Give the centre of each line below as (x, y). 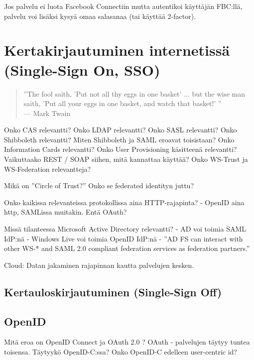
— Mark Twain (47, 113)
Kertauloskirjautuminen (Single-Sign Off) (113, 292)
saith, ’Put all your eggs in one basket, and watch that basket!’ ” (123, 103)
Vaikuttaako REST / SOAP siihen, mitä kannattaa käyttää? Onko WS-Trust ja (126, 159)
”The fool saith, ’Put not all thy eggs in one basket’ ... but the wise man (134, 93)
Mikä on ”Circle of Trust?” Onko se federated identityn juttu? (99, 185)
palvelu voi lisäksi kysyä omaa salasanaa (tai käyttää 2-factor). (100, 16)
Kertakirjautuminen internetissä (117, 50)
